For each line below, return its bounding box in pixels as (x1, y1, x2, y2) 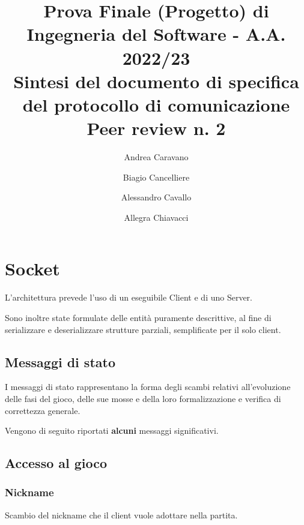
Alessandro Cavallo (121, 191, 192, 203)
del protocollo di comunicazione (22, 92, 290, 116)
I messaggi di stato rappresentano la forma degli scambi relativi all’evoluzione (5, 380, 291, 393)
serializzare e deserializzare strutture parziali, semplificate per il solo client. (5, 323, 281, 335)
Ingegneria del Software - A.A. (26, 22, 286, 46)
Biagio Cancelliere (123, 170, 190, 183)
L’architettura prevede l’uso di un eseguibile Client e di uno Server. (5, 291, 253, 304)
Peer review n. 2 (87, 116, 226, 140)
